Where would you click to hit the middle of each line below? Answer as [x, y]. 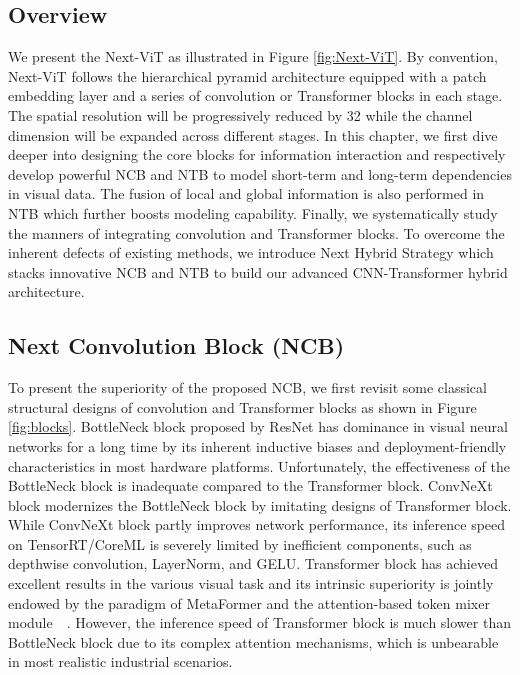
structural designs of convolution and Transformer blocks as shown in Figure [242, 406]
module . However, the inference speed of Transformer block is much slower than [259, 622]
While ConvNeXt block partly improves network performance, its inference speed [257, 524]
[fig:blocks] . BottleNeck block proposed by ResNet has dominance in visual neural [258, 426]
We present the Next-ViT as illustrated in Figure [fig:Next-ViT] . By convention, [253, 56]
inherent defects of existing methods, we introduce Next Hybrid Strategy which [251, 252]
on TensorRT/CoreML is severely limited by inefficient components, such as [240, 543]
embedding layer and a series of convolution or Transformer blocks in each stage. [255, 95]
